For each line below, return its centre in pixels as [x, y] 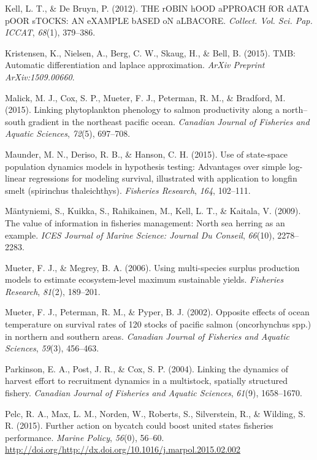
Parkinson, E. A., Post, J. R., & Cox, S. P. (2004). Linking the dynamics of [147, 368]
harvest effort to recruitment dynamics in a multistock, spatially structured [147, 381]
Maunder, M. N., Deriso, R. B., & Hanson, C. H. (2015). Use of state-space [147, 154]
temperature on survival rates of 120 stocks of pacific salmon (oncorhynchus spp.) [158, 324]
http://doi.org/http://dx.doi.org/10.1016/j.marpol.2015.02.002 [123, 449]
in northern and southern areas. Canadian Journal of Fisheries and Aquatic [147, 336]
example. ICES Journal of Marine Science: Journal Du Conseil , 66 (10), [140, 235]
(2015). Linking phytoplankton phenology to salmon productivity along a [143, 109]
